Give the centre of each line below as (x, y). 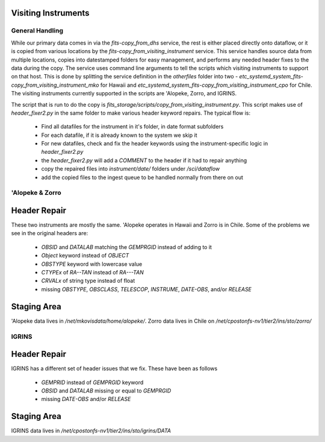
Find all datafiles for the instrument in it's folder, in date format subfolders (132, 127)
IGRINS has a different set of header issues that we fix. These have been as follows (114, 368)
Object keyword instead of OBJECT (85, 256)
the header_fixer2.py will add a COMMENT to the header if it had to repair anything (144, 160)
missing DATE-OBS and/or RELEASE (86, 399)
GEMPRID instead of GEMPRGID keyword (92, 382)
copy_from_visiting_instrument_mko (55, 85)
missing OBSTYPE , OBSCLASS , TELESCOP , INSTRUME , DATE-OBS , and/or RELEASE (147, 289)
